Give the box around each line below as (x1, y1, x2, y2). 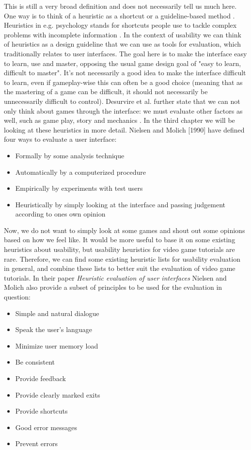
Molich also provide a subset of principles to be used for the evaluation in (4, 282, 222, 292)
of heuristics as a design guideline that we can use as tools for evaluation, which (4, 39, 241, 49)
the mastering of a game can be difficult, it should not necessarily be (4, 86, 208, 97)
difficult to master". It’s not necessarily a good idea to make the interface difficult (4, 67, 246, 78)
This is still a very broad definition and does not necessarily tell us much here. (4, 1, 237, 11)
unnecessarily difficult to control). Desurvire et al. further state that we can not (4, 96, 240, 106)
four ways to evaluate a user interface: (4, 134, 117, 144)
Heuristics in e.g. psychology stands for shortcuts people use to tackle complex (4, 20, 237, 30)
